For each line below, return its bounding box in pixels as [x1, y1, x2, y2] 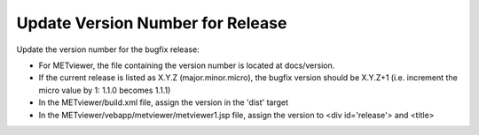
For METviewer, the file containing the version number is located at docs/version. [38, 60, 335, 71]
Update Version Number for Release [16, 13, 287, 33]
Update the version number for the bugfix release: [16, 44, 200, 55]
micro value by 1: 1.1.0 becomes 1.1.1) [38, 85, 171, 95]
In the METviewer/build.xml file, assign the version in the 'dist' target [38, 97, 288, 108]
